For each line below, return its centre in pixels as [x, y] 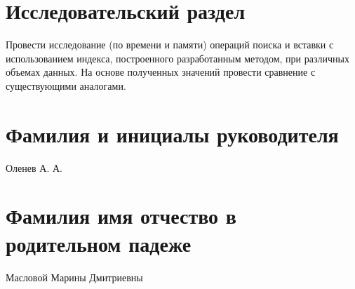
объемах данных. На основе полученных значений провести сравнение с [161, 72]
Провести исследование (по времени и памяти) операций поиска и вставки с [170, 45]
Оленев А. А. [34, 167]
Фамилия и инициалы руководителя [172, 134]
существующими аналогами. [66, 85]
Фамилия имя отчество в [121, 216]
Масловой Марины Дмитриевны [74, 277]
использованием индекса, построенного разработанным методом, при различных [177, 58]
